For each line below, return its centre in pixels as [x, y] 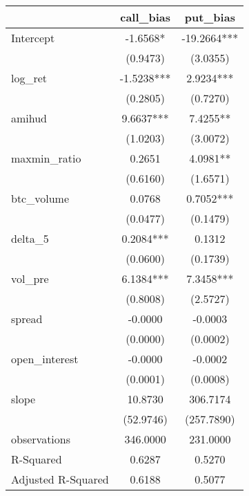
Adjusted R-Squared [60, 479]
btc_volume [40, 198]
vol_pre [30, 278]
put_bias [210, 17]
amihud [29, 118]
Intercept [33, 38]
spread [27, 319]
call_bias [145, 17]
